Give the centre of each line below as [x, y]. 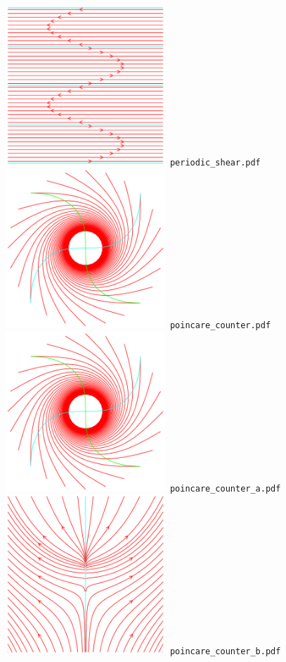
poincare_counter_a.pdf [225, 488]
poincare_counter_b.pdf [225, 652]
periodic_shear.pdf [215, 162]
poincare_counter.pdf [220, 326]
